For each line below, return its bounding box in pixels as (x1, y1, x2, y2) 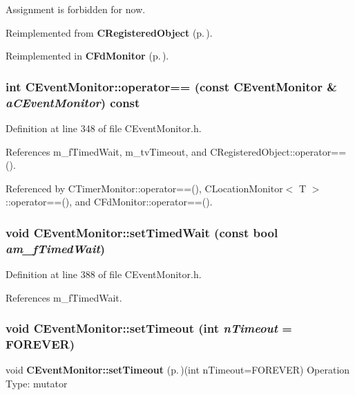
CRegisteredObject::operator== (210, 144, 347, 158)
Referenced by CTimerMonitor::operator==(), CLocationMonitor (6, 181, 283, 195)
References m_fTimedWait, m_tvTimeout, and (6, 144, 207, 158)
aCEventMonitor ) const (6, 93, 140, 111)
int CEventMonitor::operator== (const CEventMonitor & (6, 77, 337, 95)
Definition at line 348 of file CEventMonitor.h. (6, 120, 202, 135)
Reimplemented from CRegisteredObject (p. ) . (6, 25, 213, 39)
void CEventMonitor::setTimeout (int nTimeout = (6, 320, 292, 337)
